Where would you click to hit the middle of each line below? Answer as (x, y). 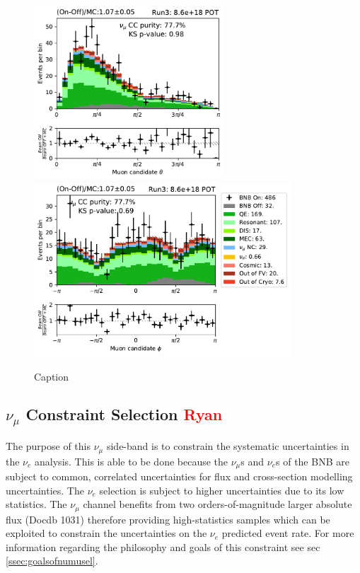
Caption (52, 376)
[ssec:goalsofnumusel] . (52, 561)
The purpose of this (48, 446)
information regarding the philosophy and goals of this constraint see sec (163, 546)
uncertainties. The (45, 490)
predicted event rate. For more (288, 533)
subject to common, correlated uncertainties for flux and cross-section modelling (179, 476)
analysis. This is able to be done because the (132, 461)
